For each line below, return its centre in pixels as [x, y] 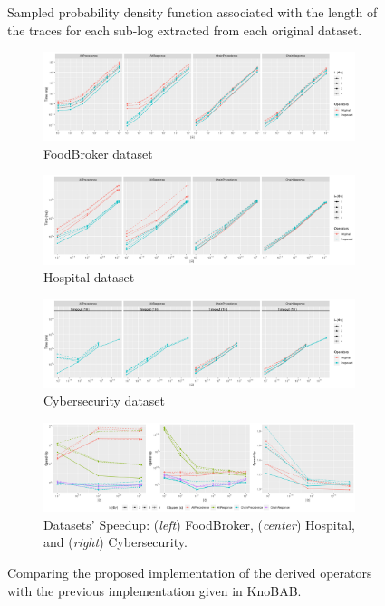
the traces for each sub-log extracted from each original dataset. [185, 29]
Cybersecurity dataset [105, 401]
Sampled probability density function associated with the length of [192, 12]
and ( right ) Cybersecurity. [115, 542]
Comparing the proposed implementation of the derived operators [190, 572]
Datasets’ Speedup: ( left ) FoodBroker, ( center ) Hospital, [199, 524]
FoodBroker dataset [98, 153]
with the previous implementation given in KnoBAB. [154, 590]
